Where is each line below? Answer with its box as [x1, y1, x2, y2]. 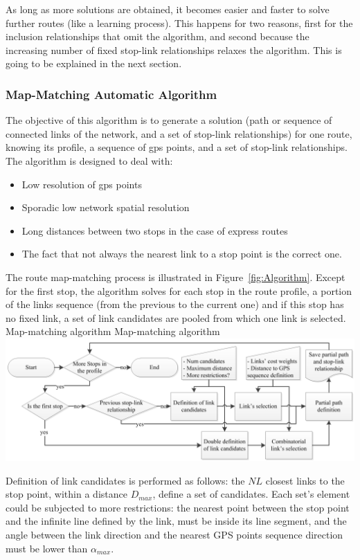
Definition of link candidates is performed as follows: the [6, 473, 245, 487]
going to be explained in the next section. [6, 56, 182, 71]
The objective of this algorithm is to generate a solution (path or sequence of [6, 113, 332, 127]
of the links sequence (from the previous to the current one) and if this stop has [6, 297, 344, 311]
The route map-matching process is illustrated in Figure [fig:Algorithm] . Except [6, 269, 345, 284]
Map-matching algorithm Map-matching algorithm [6, 324, 220, 338]
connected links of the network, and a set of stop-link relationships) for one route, [6, 126, 352, 141]
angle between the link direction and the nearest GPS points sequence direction [6, 527, 343, 542]
